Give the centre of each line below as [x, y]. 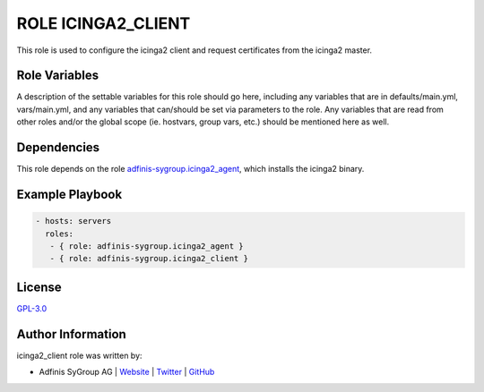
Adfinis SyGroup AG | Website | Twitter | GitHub [127, 372]
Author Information [72, 334]
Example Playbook [69, 194]
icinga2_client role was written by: [79, 355]
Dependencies [58, 148]
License [39, 287]
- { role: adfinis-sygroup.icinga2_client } [149, 259]
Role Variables [57, 76]
